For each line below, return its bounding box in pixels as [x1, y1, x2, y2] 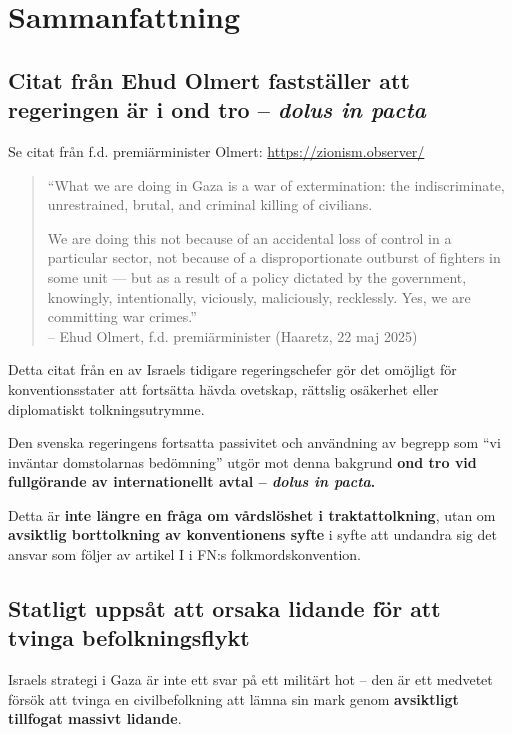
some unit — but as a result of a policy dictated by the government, [47, 266, 467, 287]
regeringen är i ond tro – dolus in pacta [8, 94, 426, 125]
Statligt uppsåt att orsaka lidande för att [8, 593, 441, 624]
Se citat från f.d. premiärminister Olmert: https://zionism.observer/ [8, 140, 425, 161]
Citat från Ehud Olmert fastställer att [8, 64, 410, 95]
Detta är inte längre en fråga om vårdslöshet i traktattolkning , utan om [8, 504, 496, 525]
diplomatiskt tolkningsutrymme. [8, 398, 205, 419]
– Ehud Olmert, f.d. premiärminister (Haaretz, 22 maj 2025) [47, 325, 418, 346]
